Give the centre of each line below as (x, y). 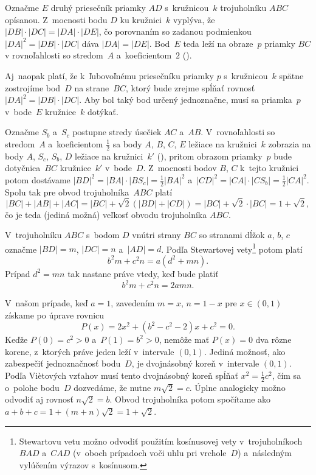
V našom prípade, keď (46, 303)
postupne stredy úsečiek (117, 132)
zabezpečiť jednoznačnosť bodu (63, 363)
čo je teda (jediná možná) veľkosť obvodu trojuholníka (106, 214)
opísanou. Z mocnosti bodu (56, 19)
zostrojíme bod (33, 87)
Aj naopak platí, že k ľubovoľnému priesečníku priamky (109, 75)
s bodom (103, 235)
